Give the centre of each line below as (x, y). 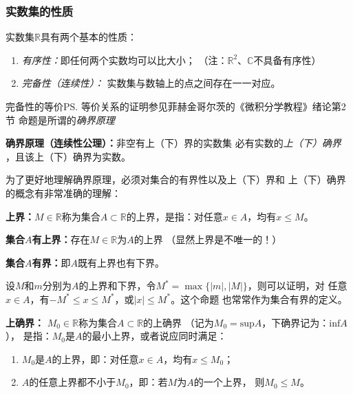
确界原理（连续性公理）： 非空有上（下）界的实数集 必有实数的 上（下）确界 (173, 143)
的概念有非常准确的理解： (63, 193)
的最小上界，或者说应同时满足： (154, 336)
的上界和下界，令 (117, 286)
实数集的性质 (40, 11)
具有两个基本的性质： (88, 37)
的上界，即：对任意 (95, 359)
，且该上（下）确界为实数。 (68, 156)
